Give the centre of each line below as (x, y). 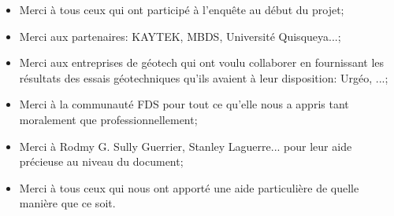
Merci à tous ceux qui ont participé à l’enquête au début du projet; (182, 9)
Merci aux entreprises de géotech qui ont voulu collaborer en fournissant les (202, 62)
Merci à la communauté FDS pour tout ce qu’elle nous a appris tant (184, 104)
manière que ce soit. (67, 203)
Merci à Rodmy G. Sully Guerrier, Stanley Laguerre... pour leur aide (186, 146)
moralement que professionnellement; (108, 119)
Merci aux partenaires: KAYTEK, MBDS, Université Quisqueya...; (180, 36)
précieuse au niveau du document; (101, 161)
